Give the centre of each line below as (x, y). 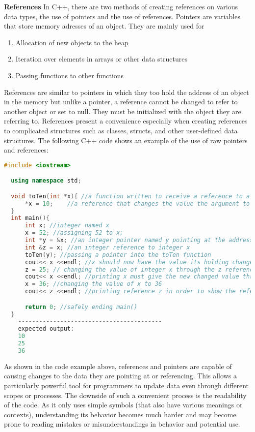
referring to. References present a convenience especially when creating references (126, 121)
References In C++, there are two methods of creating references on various (121, 6)
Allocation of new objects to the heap (72, 42)
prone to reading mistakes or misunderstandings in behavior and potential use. (122, 424)
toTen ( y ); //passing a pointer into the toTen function (118, 255)
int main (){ (30, 218)
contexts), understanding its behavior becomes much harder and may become (120, 414)
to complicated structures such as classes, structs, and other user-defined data (121, 130)
